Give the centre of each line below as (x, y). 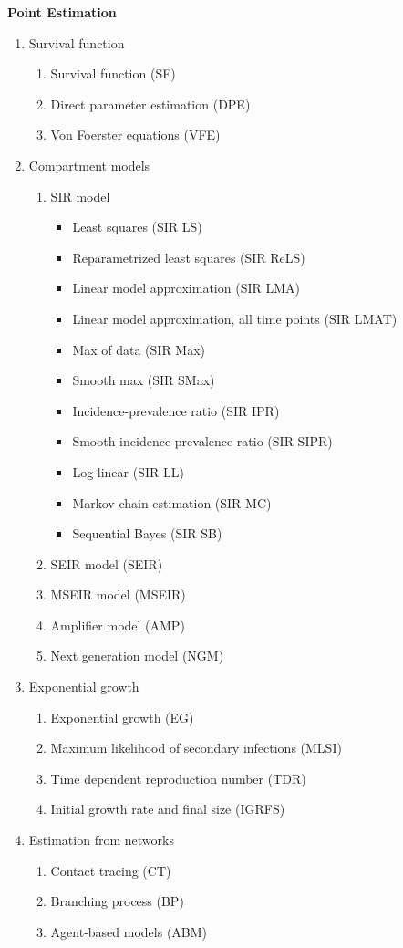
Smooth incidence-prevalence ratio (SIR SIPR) (202, 441)
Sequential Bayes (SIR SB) (147, 533)
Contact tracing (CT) (111, 870)
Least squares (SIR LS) (137, 227)
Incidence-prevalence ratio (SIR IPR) (176, 410)
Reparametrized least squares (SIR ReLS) (189, 257)
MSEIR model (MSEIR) (118, 594)
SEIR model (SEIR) (107, 563)
